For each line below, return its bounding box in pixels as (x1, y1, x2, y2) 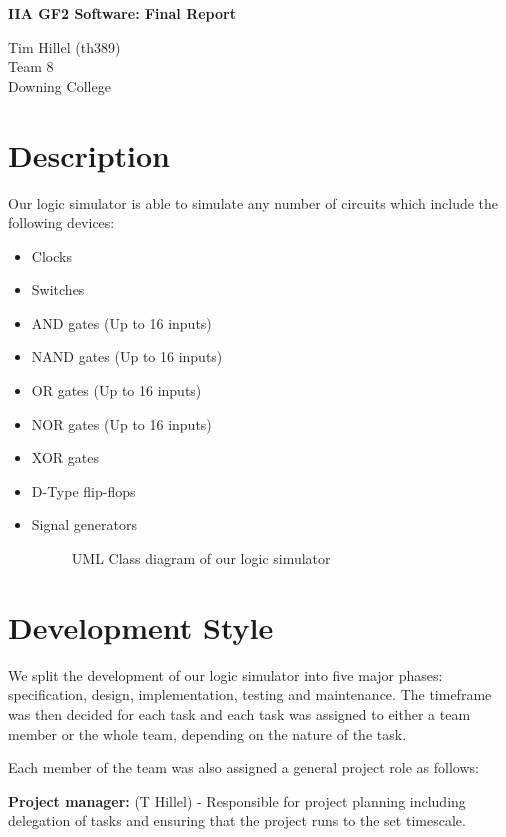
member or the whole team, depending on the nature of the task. (8, 723, 407, 744)
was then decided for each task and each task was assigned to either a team (8, 703, 471, 724)
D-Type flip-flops (31, 480, 136, 501)
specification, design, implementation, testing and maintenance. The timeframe (8, 684, 492, 705)
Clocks (31, 245, 72, 266)
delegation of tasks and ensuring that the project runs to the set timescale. (8, 810, 466, 831)
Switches (31, 279, 85, 300)
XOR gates (31, 447, 99, 468)
